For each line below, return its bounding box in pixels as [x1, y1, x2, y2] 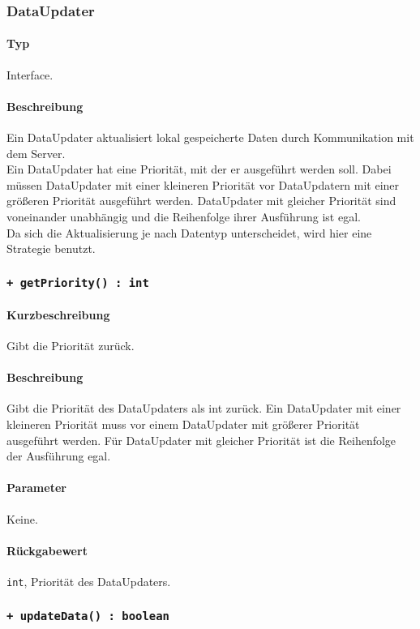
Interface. [6, 66, 54, 83]
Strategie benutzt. [6, 240, 96, 257]
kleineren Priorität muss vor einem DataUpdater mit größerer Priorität [6, 415, 360, 432]
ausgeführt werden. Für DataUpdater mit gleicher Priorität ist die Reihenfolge [6, 431, 396, 448]
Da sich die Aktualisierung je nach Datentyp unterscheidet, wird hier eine [6, 224, 372, 241]
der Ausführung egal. [6, 447, 111, 464]
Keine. [6, 510, 38, 527]
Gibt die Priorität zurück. [6, 336, 135, 353]
